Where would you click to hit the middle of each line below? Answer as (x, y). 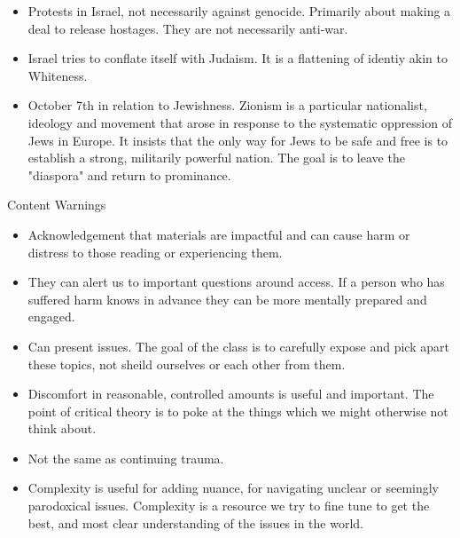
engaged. (51, 316)
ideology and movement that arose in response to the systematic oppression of (240, 122)
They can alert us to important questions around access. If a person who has (236, 282)
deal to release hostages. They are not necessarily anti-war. (188, 28)
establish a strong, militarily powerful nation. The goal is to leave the (216, 158)
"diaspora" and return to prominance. (129, 174)
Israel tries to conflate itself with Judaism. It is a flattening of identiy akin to (238, 58)
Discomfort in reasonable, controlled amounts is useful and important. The (231, 394)
